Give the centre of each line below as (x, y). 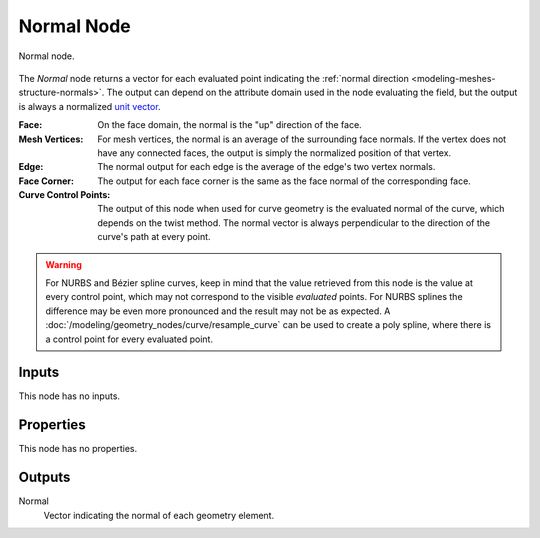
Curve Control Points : (64, 195)
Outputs (44, 477)
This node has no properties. (78, 449)
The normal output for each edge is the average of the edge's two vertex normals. (266, 167)
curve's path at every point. (154, 237)
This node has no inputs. (69, 396)
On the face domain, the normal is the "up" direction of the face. (229, 125)
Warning (63, 264)
